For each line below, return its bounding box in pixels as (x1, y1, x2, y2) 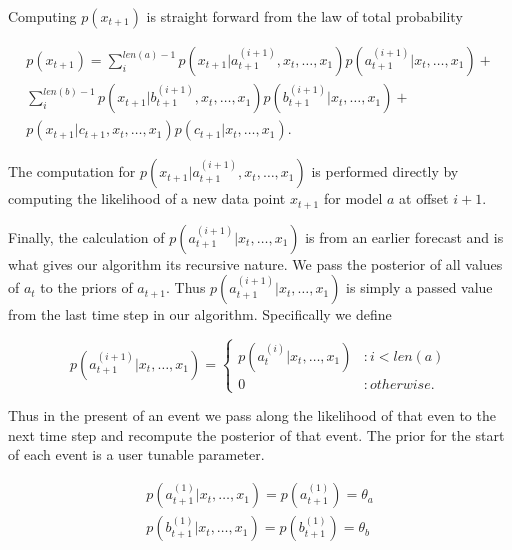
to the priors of (40, 277, 133, 298)
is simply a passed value (346, 277, 493, 298)
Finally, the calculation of (8, 226, 165, 247)
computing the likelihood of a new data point (8, 188, 286, 209)
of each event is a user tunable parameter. (8, 444, 265, 465)
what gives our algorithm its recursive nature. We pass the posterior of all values (8, 253, 503, 274)
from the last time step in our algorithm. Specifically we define (8, 304, 392, 325)
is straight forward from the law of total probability (146, 6, 463, 26)
